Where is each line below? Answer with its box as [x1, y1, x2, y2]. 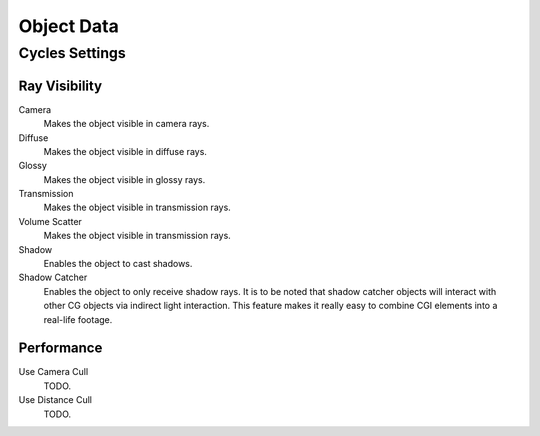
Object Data [18, 15, 119, 37]
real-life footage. [43, 313, 113, 325]
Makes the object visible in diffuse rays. [43, 145, 207, 157]
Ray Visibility [18, 77, 103, 94]
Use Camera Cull [18, 366, 89, 378]
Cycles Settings [18, 44, 127, 62]
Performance [18, 340, 103, 357]
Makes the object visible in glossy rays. [43, 173, 206, 185]
